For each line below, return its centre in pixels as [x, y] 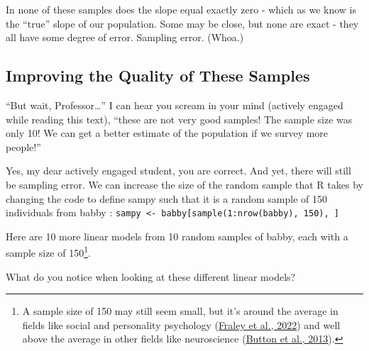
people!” [23, 146]
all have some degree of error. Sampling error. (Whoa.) [125, 37]
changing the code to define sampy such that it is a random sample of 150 [166, 198]
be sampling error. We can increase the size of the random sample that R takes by [184, 184]
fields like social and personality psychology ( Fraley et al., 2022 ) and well [181, 324]
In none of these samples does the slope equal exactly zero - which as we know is [181, 9]
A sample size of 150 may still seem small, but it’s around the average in [180, 311]
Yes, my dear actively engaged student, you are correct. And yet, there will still [178, 171]
